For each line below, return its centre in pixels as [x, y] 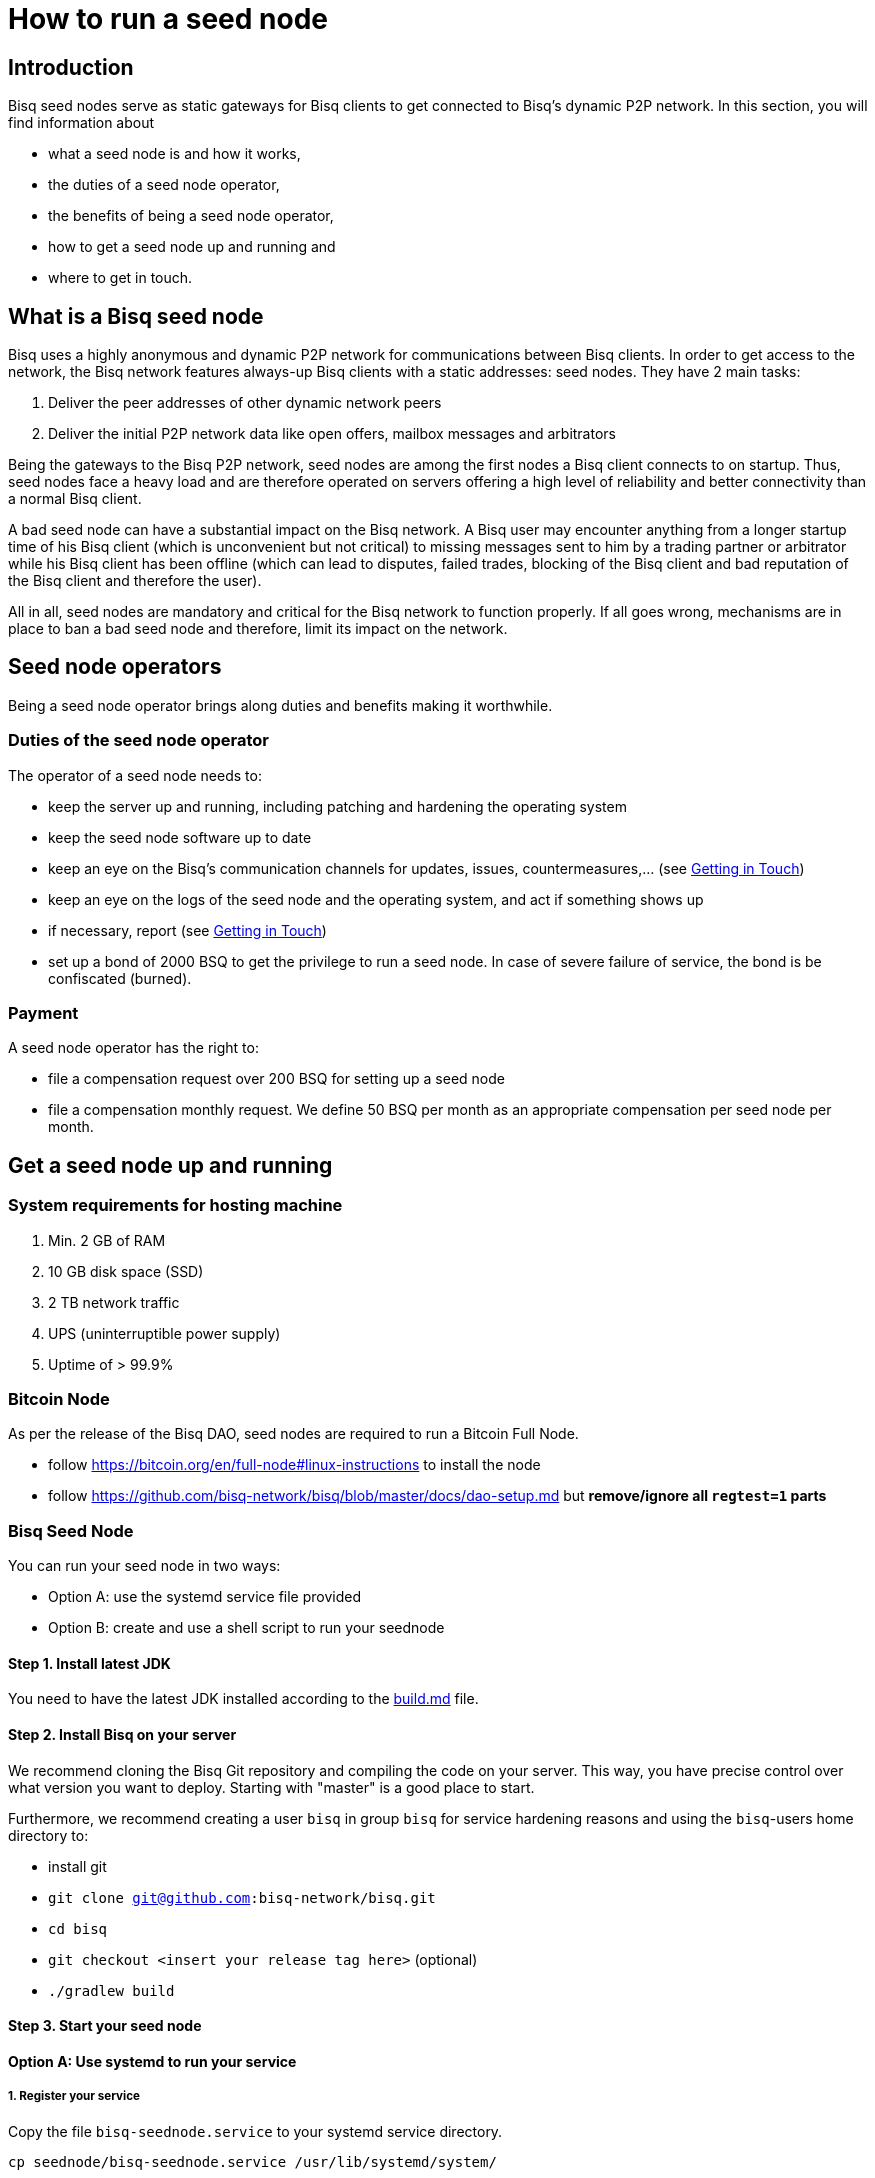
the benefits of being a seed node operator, [191, 216]
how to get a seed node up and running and [192, 247]
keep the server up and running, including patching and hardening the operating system [337, 806]
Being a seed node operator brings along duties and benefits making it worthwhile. [280, 705]
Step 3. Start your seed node [105, 2026]
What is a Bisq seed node [136, 316]
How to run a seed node [168, 19]
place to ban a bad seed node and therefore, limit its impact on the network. [258, 629]
